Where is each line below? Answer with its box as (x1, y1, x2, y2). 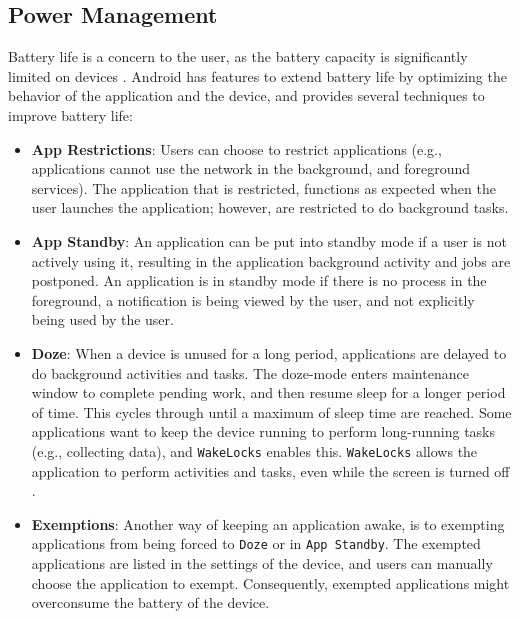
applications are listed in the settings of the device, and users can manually (31, 552, 493, 573)
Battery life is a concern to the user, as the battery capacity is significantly (8, 46, 468, 67)
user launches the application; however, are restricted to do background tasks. (31, 197, 509, 218)
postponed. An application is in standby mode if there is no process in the (31, 270, 487, 291)
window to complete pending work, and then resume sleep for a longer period (31, 382, 506, 403)
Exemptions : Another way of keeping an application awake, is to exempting (31, 513, 505, 534)
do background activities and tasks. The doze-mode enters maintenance (31, 362, 469, 383)
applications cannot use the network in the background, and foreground (31, 158, 471, 179)
